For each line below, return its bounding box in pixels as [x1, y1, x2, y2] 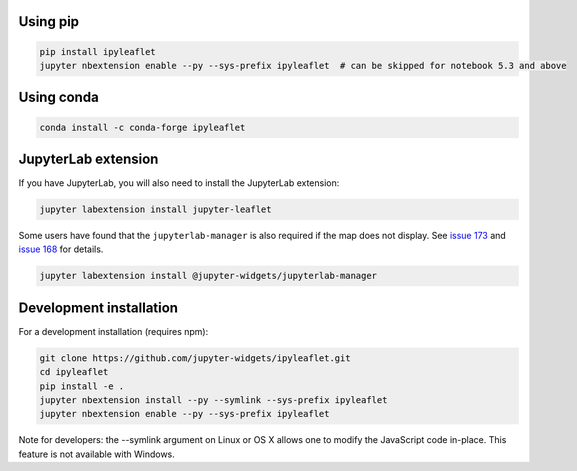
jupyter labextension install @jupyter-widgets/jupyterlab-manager [39, 270, 378, 282]
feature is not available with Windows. [18, 448, 175, 460]
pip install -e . [39, 380, 125, 392]
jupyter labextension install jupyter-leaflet [39, 204, 272, 215]
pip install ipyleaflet [39, 46, 157, 57]
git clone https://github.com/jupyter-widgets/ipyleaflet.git [39, 352, 351, 364]
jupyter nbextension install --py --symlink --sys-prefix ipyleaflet [39, 395, 388, 406]
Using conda [18, 89, 99, 106]
